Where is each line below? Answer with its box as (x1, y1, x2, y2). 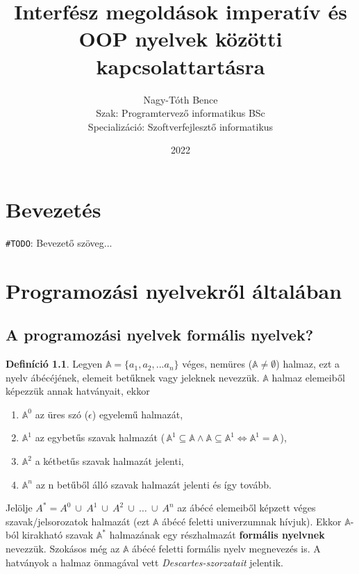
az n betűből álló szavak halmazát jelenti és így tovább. (35, 477, 272, 491)
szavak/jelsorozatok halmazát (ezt (6, 514, 150, 528)
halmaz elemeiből (272, 370, 345, 384)
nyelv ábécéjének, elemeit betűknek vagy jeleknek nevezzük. (6, 370, 260, 384)
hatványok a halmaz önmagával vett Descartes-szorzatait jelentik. (6, 555, 283, 569)
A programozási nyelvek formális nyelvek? (6, 324, 314, 345)
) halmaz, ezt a (276, 356, 340, 371)
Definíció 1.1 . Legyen (6, 356, 103, 371)
